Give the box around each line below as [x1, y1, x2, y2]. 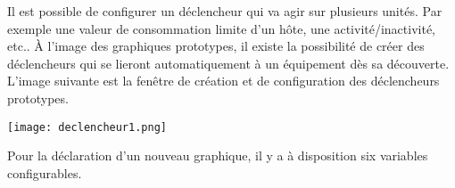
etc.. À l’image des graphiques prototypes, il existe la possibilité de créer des [7, 37, 425, 55]
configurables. [7, 163, 82, 182]
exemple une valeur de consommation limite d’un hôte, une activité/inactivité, [7, 19, 436, 37]
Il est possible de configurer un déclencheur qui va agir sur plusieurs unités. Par [7, 2, 443, 20]
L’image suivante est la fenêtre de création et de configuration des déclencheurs [7, 71, 440, 90]
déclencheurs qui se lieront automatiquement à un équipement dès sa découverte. [7, 53, 450, 72]
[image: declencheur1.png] [7, 120, 167, 134]
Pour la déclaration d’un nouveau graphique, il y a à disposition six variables [7, 146, 428, 165]
